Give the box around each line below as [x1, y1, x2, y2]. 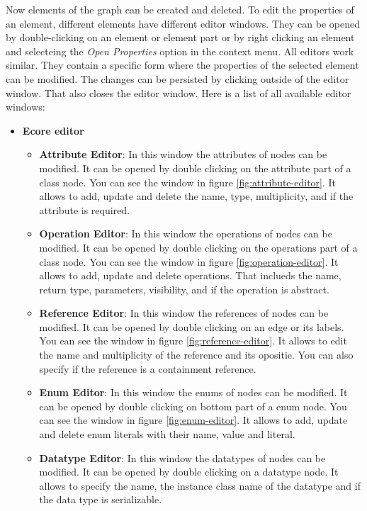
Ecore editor [22, 123, 84, 137]
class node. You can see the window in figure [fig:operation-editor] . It [39, 254, 339, 269]
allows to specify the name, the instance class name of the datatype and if [39, 478, 361, 493]
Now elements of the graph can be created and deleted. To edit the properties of [6, 2, 354, 16]
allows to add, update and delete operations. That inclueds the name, [39, 268, 341, 283]
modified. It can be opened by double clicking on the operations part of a [39, 240, 358, 254]
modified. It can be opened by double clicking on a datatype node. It [39, 464, 339, 479]
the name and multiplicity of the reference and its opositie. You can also [39, 347, 354, 362]
